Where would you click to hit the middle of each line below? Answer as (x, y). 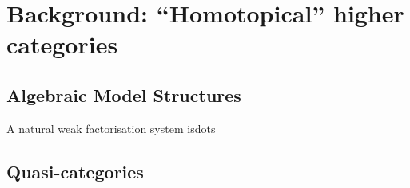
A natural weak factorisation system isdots (111, 128)
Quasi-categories (75, 171)
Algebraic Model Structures (124, 94)
